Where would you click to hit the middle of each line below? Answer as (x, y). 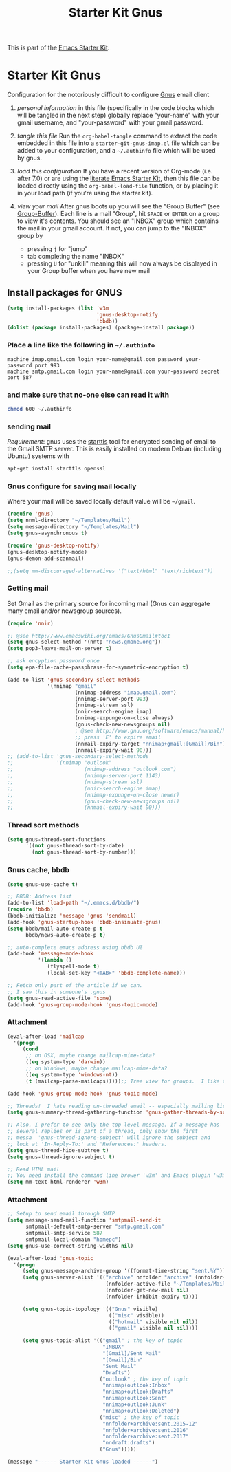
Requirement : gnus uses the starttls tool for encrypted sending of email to (112, 442)
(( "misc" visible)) (137, 1315)
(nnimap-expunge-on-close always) (124, 718)
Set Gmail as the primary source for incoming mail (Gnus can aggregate (109, 603)
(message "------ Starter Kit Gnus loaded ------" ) (82, 1462)
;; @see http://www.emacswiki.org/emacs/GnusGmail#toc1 (89, 636)
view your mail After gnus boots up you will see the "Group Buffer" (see (119, 206)
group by (30, 236)
